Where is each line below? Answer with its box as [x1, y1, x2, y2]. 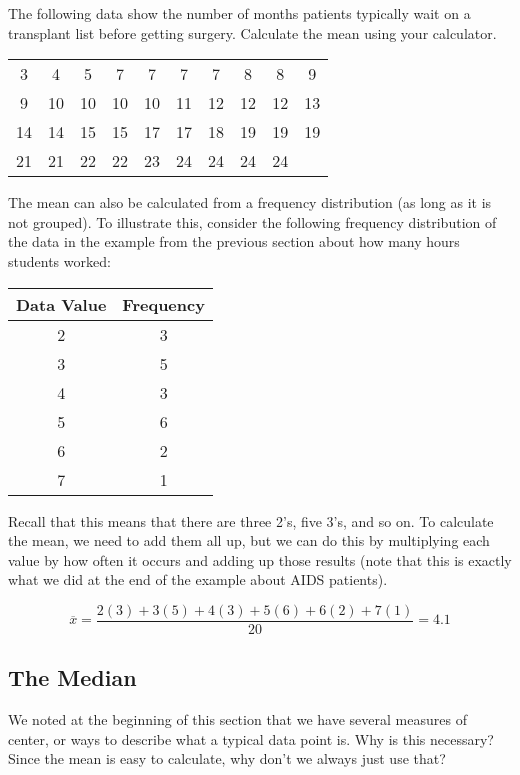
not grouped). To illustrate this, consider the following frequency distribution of [8, 211, 497, 232]
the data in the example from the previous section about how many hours [8, 231, 460, 252]
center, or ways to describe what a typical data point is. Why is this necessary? [8, 728, 494, 749]
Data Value [16, 292, 107, 316]
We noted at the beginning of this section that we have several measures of [8, 709, 467, 730]
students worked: [8, 250, 111, 271]
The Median [8, 662, 137, 693]
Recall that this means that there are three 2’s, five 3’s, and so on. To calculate [8, 510, 494, 531]
